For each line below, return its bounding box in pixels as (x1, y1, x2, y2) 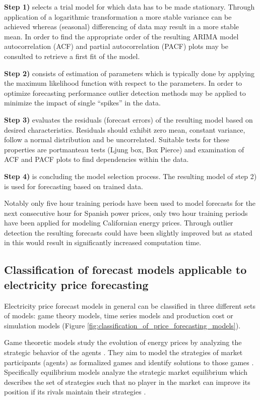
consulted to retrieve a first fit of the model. (4, 50, 140, 61)
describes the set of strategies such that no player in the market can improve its (4, 376, 250, 387)
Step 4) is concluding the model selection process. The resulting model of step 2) (4, 170, 257, 181)
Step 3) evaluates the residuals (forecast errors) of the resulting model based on (4, 114, 253, 125)
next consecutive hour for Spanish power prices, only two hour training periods (4, 207, 248, 218)
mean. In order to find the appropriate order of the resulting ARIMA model (4, 31, 239, 41)
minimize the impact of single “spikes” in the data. (4, 97, 161, 108)
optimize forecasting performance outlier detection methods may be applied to (4, 87, 246, 98)
